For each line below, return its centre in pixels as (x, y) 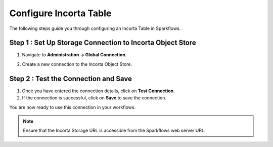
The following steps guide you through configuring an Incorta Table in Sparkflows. (95, 28)
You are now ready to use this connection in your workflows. (73, 107)
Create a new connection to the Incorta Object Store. (77, 64)
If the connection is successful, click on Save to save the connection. (94, 98)
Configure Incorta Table (60, 13)
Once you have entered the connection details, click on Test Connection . (98, 91)
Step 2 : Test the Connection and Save (71, 79)
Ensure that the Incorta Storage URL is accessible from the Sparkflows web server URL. (114, 131)
